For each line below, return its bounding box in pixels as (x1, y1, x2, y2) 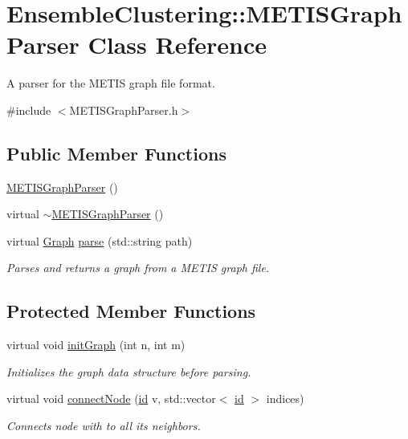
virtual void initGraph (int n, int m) (6, 336, 186, 353)
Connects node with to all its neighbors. (6, 417, 201, 434)
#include (6, 101, 51, 118)
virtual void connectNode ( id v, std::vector (6, 390, 216, 407)
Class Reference (88, 28, 267, 61)
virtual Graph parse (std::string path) (6, 232, 193, 249)
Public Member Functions (6, 140, 226, 165)
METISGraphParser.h (69, 101, 178, 118)
